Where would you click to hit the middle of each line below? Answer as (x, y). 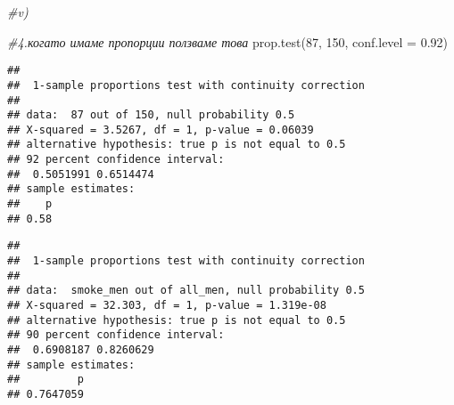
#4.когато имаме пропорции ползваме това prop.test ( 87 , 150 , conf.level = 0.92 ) (228, 41)
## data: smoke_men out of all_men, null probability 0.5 (186, 291)
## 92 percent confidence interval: (116, 160)
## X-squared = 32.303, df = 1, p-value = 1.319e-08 (167, 306)
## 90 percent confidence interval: (116, 335)
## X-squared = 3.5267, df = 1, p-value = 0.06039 (161, 130)
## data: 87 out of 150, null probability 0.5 (151, 115)
